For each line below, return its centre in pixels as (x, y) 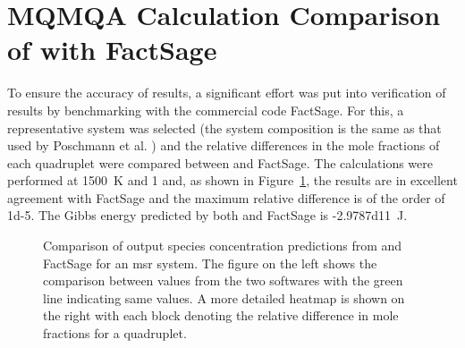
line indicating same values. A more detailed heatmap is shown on (224, 297)
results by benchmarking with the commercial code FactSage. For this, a (206, 110)
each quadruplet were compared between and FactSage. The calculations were (220, 162)
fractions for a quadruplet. (115, 333)
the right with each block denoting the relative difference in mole (221, 315)
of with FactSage (112, 50)
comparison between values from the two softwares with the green (223, 280)
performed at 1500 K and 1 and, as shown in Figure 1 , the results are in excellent (232, 180)
